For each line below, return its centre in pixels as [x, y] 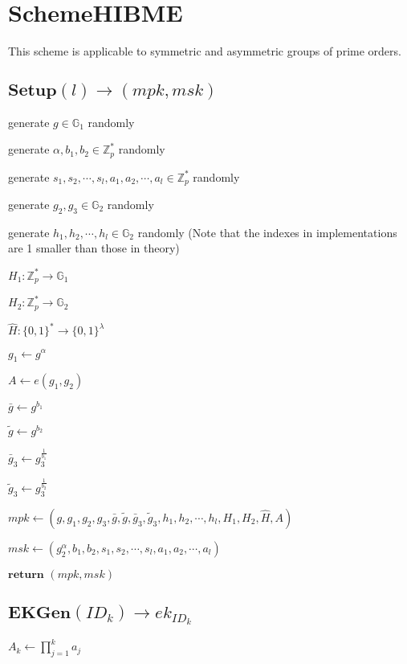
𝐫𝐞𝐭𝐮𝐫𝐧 [26, 574]
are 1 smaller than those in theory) [94, 248]
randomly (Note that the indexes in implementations [267, 232]
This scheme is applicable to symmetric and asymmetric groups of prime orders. [205, 51]
